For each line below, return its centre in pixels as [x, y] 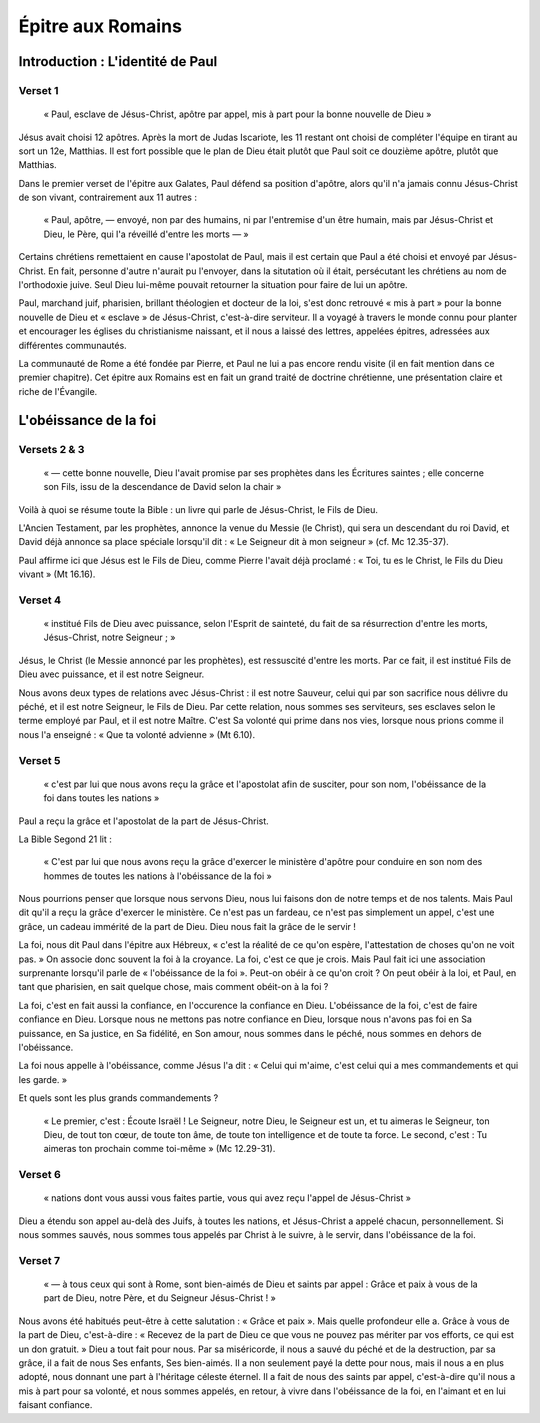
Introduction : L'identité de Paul [118, 61]
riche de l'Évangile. [58, 391]
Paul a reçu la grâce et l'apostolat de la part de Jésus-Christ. [143, 821]
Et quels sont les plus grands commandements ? [118, 1098]
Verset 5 [39, 760]
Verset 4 [40, 600]
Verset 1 [38, 90]
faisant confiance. [55, 1405]
